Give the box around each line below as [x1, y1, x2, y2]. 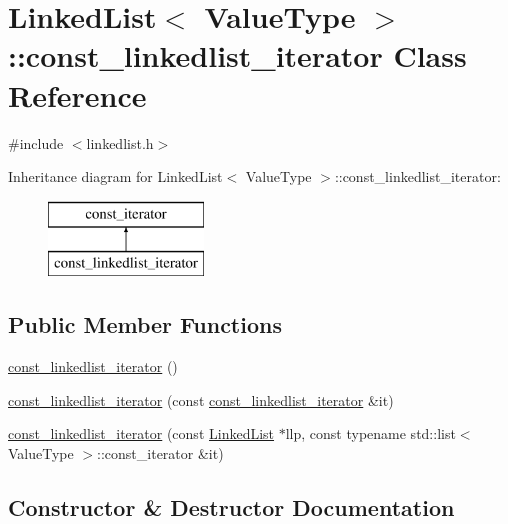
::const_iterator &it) [97, 442, 224, 463]
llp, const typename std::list [285, 423, 456, 444]
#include [8, 132, 64, 153]
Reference [8, 74, 147, 115]
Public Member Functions [8, 309, 282, 340]
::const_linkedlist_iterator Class [8, 35, 467, 76]
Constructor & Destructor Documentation [8, 491, 455, 522]
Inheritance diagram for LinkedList [8, 166, 223, 187]
